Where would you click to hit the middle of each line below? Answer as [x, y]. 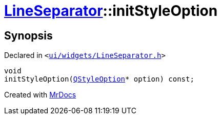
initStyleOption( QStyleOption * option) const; [99, 79]
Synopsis [28, 35]
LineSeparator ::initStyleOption [111, 11]
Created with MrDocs [40, 95]
